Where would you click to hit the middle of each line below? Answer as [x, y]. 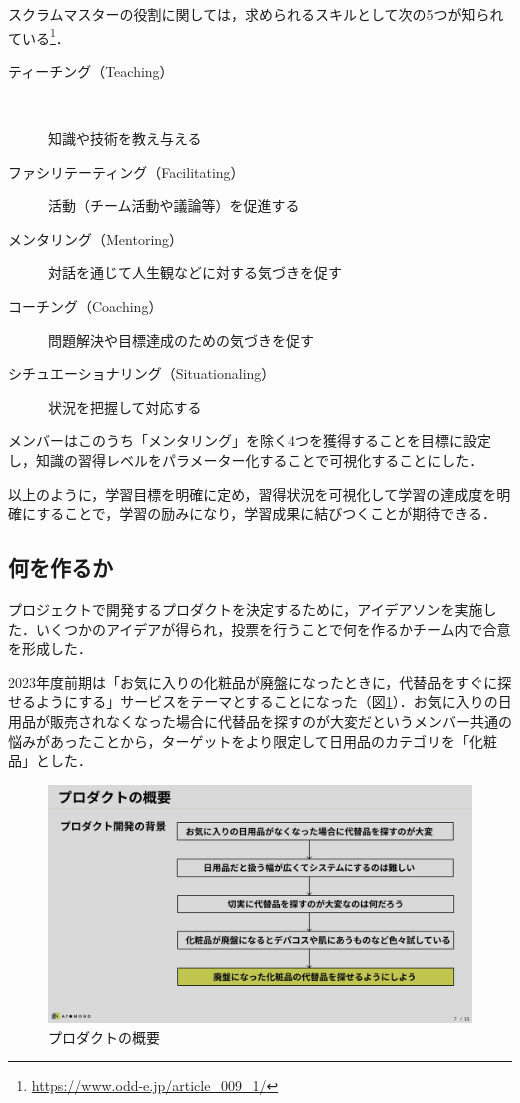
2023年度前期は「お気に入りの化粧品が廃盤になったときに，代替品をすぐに [253, 681]
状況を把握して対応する [125, 406]
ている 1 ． [39, 36]
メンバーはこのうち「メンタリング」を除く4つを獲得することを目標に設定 [249, 440]
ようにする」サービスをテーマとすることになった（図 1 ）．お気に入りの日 [273, 701]
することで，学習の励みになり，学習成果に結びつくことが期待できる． [266, 513]
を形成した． [50, 648]
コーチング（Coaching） [85, 306]
